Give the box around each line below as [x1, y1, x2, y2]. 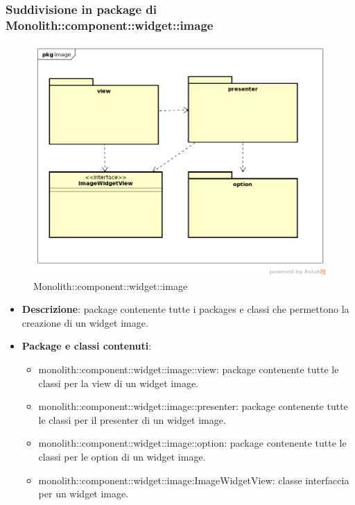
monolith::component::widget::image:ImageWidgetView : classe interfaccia [38, 472, 349, 487]
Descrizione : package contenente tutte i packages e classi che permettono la [21, 302, 349, 316]
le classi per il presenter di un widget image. [38, 412, 226, 427]
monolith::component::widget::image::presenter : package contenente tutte [38, 399, 348, 413]
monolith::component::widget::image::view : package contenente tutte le [38, 362, 339, 376]
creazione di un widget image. [21, 315, 148, 329]
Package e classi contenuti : [21, 339, 152, 353]
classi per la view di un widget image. [38, 375, 198, 390]
